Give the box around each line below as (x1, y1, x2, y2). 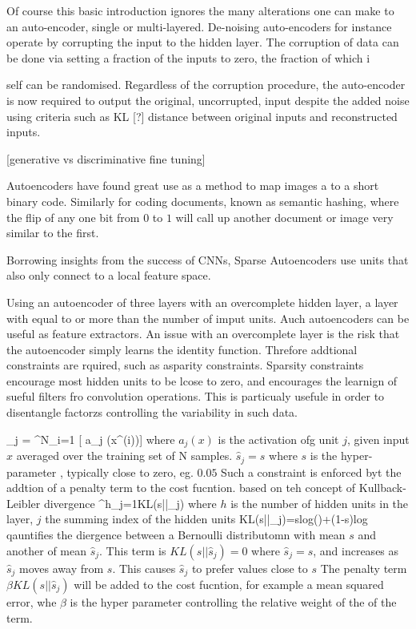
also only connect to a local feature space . (6, 267, 211, 284)
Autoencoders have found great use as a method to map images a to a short (6, 177, 379, 194)
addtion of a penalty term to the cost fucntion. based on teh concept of (6, 479, 356, 496)
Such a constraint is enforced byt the (221, 463, 402, 480)
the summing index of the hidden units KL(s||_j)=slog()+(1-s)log (45, 510, 368, 527)
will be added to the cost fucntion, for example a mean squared (74, 575, 384, 592)
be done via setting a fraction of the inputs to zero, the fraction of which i (6, 49, 370, 66)
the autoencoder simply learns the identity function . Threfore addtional (6, 341, 358, 357)
